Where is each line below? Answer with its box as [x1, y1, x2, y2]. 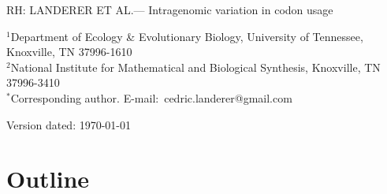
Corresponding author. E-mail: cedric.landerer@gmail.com [10, 89, 292, 106]
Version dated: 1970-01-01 [6, 116, 132, 132]
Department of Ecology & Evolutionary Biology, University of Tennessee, [10, 28, 363, 44]
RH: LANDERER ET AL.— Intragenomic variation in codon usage [6, 2, 333, 17]
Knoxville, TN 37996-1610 [6, 43, 132, 60]
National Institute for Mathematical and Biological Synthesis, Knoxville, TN [10, 58, 381, 75]
